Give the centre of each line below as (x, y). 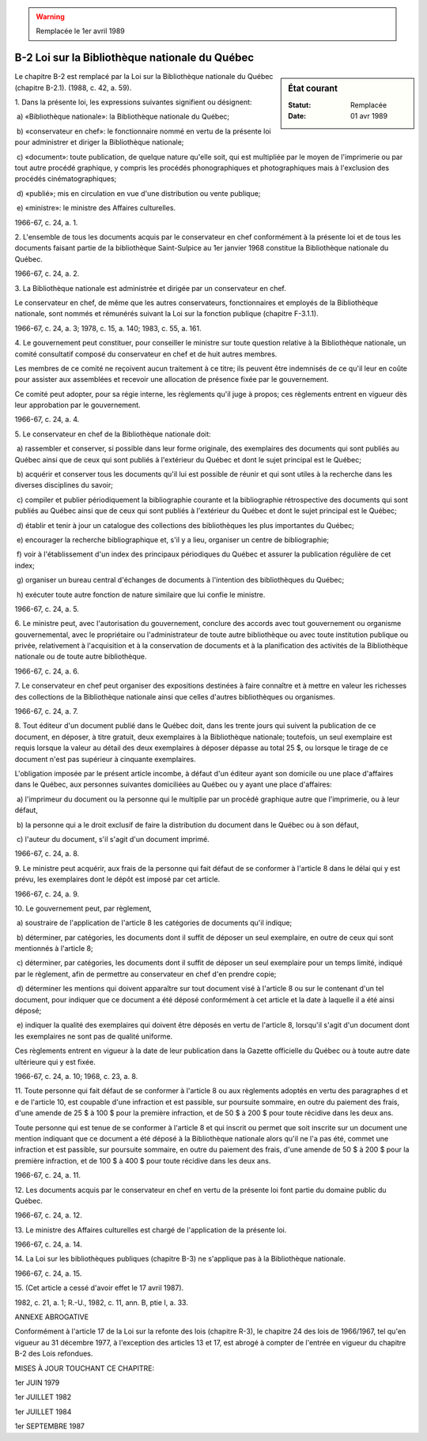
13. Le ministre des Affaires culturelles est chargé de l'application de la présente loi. (151, 1230)
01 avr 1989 (369, 115)
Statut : (300, 105)
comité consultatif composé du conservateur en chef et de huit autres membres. (146, 354)
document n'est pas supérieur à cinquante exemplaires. (105, 759)
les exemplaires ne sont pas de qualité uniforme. (94, 1036)
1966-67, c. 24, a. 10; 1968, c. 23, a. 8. (76, 1076)
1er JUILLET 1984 (43, 1412)
